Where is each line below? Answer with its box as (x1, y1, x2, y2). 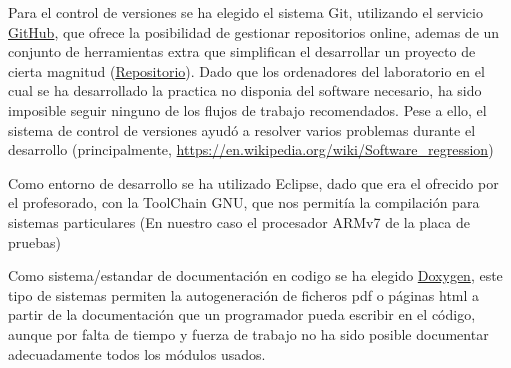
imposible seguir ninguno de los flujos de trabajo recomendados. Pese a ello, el (8, 99, 487, 120)
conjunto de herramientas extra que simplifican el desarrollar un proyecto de (8, 41, 476, 62)
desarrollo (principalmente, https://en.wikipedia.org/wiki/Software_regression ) (8, 139, 494, 160)
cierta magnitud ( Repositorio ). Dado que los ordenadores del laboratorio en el (8, 60, 485, 81)
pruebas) (8, 231, 62, 252)
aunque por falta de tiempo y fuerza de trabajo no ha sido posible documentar (8, 323, 489, 344)
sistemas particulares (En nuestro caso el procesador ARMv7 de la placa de (8, 211, 470, 232)
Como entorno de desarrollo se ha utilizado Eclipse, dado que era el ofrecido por (8, 172, 499, 193)
